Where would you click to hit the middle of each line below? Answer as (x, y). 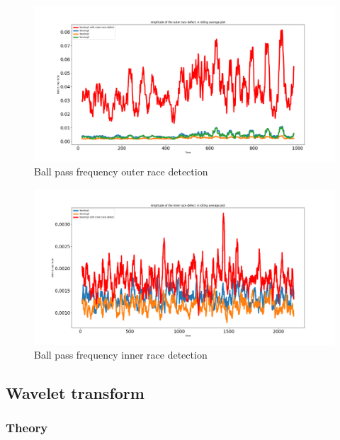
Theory (27, 428)
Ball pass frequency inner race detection (121, 355)
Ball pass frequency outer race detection (121, 172)
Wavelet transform (75, 393)
